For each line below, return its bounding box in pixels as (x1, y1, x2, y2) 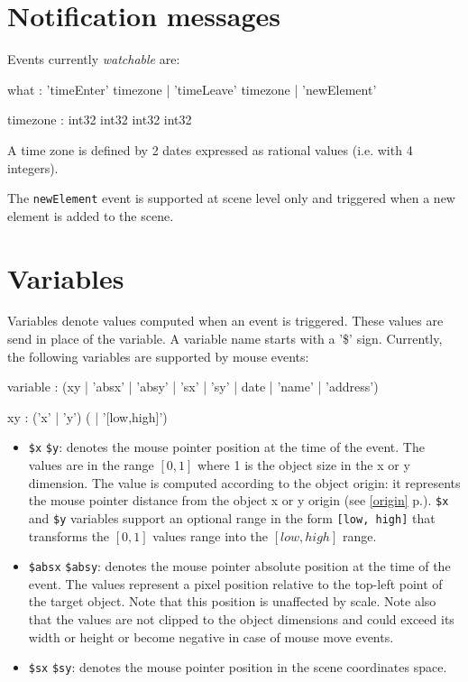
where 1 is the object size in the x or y (197, 456, 410, 475)
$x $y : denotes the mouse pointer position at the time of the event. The (28, 438, 425, 456)
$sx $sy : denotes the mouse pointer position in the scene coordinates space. (28, 658, 447, 677)
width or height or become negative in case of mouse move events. (28, 627, 394, 646)
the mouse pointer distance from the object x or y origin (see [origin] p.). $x (28, 491, 449, 510)
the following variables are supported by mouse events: (7, 346, 309, 365)
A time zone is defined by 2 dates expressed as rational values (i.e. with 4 (7, 140, 413, 159)
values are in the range (28, 456, 154, 475)
